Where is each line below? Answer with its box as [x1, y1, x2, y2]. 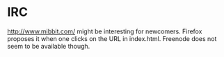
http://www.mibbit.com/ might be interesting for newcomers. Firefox [7, 27, 202, 35]
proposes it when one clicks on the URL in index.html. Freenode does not [7, 34, 217, 42]
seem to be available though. [7, 42, 90, 50]
